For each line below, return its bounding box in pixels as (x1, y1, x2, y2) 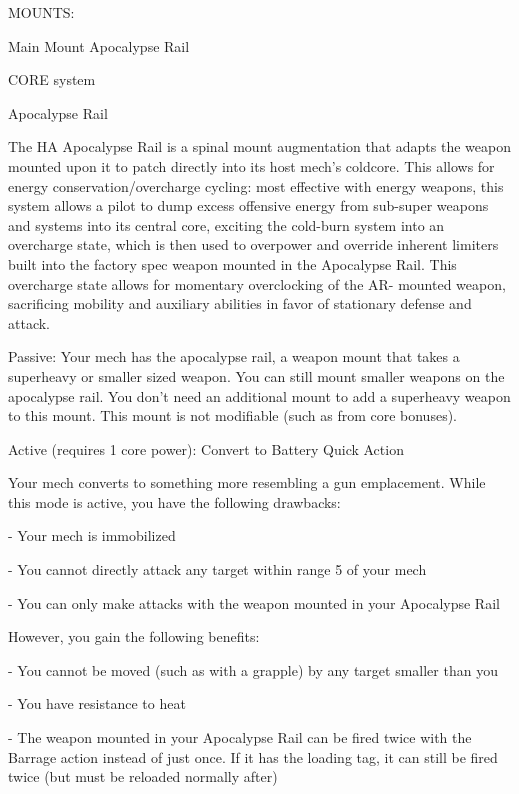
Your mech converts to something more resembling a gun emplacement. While (8, 472, 486, 493)
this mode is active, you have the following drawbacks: (8, 491, 341, 512)
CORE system (8, 69, 96, 90)
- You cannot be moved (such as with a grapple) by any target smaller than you (8, 659, 498, 680)
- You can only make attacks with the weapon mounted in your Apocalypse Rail (8, 592, 500, 613)
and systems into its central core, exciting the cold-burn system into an (8, 214, 445, 235)
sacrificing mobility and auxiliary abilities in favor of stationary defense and (8, 293, 472, 314)
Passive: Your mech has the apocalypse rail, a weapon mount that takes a (8, 346, 460, 367)
